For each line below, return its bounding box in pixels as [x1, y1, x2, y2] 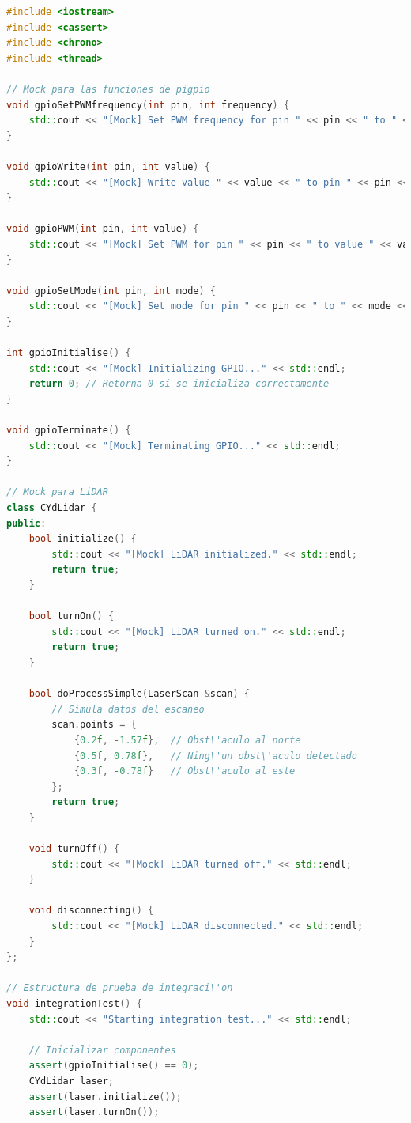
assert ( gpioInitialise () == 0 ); [28, 1060, 199, 1072]
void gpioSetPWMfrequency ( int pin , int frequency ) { [6, 99, 290, 111]
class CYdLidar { [6, 502, 97, 513]
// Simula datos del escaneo [51, 703, 205, 715]
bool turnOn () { [28, 611, 115, 622]
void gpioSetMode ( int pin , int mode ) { [6, 285, 216, 297]
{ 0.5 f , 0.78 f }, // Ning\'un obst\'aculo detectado [74, 750, 357, 762]
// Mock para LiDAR [6, 486, 108, 498]
